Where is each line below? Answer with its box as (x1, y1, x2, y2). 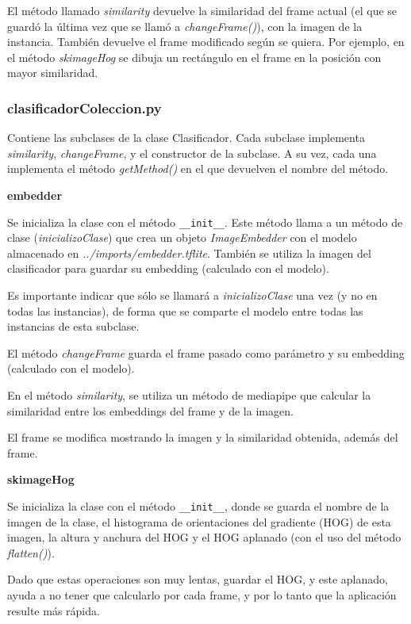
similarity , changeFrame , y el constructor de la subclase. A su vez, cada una (7, 144, 377, 161)
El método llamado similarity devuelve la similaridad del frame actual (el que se (7, 2, 398, 18)
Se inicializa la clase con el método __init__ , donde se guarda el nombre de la (7, 497, 390, 514)
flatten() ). (7, 544, 55, 561)
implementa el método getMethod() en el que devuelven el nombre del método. (7, 160, 389, 177)
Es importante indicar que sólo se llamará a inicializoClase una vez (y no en (7, 287, 378, 303)
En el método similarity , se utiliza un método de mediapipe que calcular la (7, 386, 371, 403)
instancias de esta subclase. (7, 318, 140, 335)
